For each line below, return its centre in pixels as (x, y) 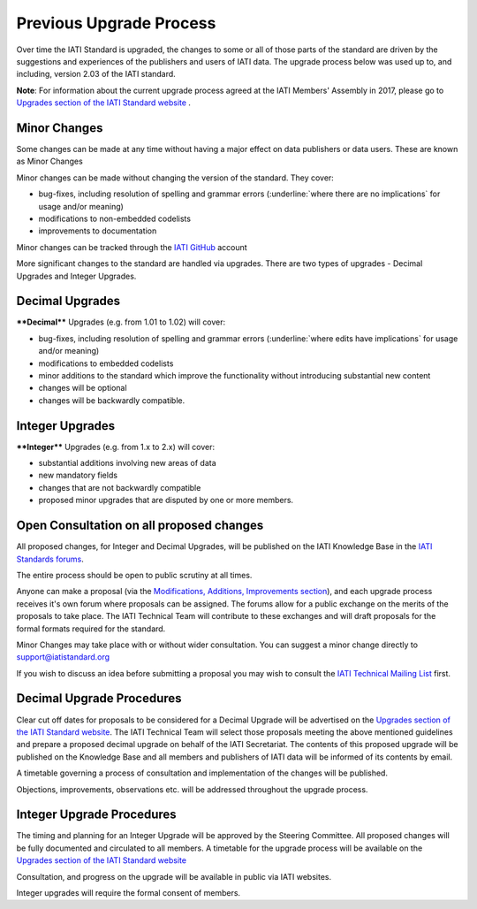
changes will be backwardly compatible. (112, 400)
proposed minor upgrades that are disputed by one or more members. (166, 500)
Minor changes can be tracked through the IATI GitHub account (132, 247)
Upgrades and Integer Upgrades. (76, 276)
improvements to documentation (98, 231)
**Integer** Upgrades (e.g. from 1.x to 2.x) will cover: (116, 447)
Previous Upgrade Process (116, 23)
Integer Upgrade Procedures (96, 815)
